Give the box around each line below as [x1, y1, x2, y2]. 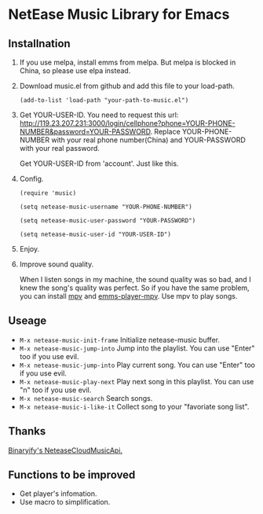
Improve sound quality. [19, 259, 94, 269]
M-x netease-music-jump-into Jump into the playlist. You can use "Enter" [19, 343, 255, 353]
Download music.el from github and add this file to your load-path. [19, 81, 236, 90]
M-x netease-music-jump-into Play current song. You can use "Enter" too [19, 360, 255, 369]
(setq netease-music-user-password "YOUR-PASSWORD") [19, 217, 196, 225]
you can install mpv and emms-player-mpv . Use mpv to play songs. [19, 292, 238, 300]
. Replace [150, 127, 181, 136]
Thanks [8, 424, 46, 438]
